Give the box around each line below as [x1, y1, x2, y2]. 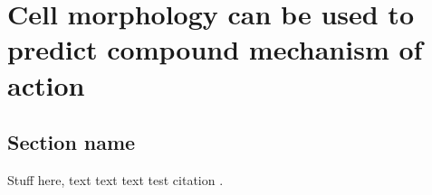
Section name [7, 128, 136, 156]
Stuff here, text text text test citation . [7, 170, 224, 189]
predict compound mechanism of [7, 31, 423, 68]
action [7, 66, 85, 103]
